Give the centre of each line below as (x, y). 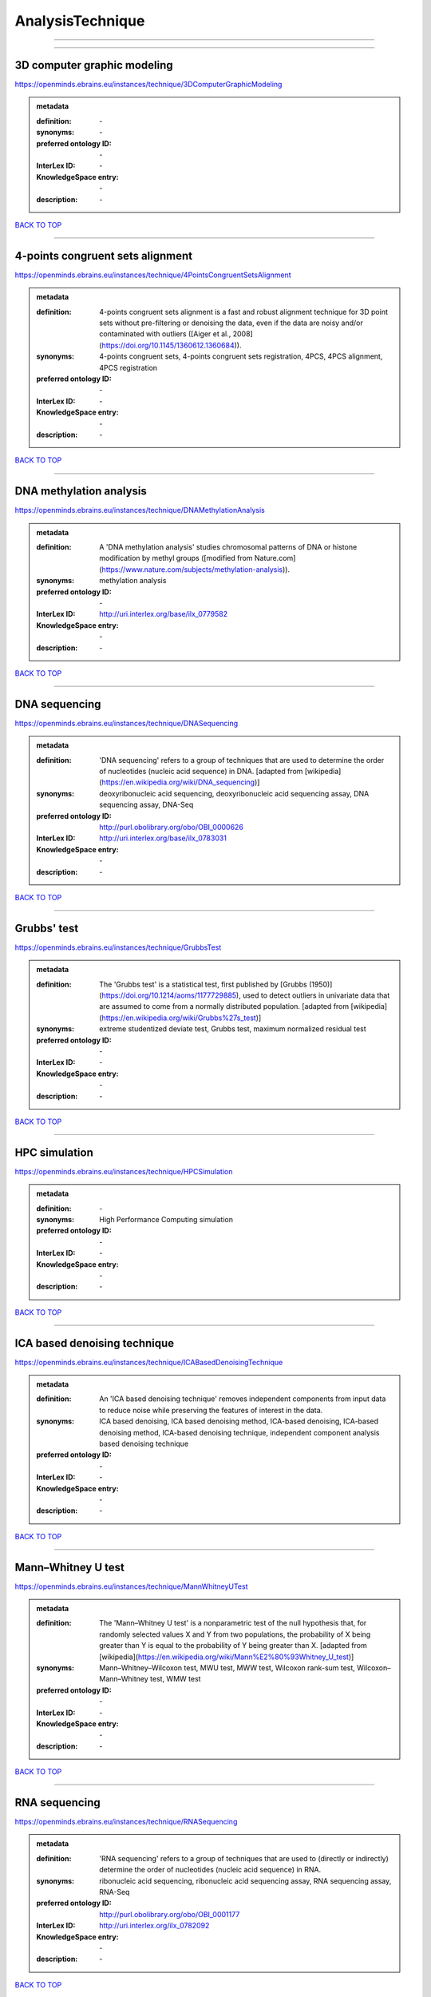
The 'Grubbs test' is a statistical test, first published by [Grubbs (203, 984)
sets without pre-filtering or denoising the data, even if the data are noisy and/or (231, 323)
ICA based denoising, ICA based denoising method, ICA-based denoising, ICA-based (239, 1421)
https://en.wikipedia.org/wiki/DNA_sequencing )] (181, 782)
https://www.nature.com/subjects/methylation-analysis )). (196, 569)
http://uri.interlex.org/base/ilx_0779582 (164, 614)
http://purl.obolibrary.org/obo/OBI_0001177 (170, 1914)
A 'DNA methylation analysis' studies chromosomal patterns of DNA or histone (228, 547)
